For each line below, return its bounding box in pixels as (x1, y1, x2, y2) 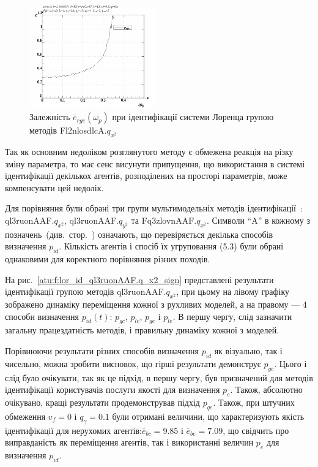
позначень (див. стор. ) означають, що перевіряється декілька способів (5, 227, 273, 240)
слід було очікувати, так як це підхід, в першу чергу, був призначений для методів (5, 371, 313, 384)
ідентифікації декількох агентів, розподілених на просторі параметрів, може (5, 169, 287, 182)
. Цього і (274, 357, 307, 370)
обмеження (5, 409, 46, 422)
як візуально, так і (214, 344, 283, 357)
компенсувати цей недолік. (5, 181, 104, 194)
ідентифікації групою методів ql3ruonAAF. (5, 285, 166, 298)
